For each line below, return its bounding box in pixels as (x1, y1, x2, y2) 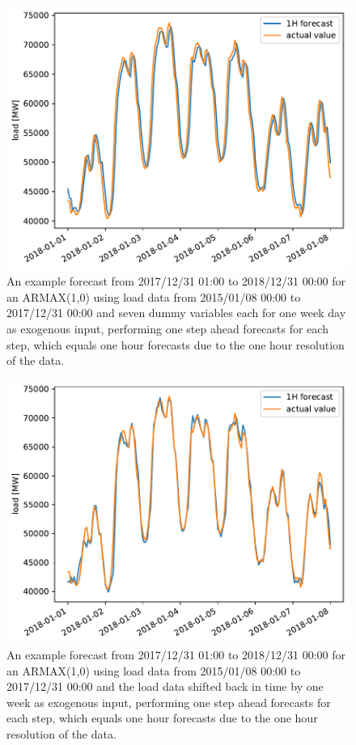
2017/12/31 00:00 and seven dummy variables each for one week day (6, 304, 346, 321)
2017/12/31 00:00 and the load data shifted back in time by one (6, 678, 324, 695)
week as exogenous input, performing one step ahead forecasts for (6, 693, 331, 710)
